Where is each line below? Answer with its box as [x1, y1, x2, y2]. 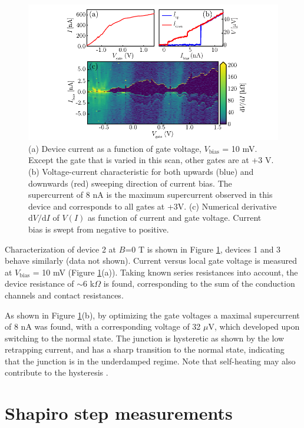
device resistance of [5, 277, 74, 290]
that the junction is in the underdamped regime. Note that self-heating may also [5, 354, 296, 367]
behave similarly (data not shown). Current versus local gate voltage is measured [5, 254, 298, 267]
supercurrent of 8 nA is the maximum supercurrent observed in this [28, 188, 273, 201]
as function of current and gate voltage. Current [88, 211, 262, 224]
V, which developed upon [208, 320, 300, 333]
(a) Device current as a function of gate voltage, [28, 142, 201, 154]
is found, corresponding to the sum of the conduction [103, 277, 295, 290]
